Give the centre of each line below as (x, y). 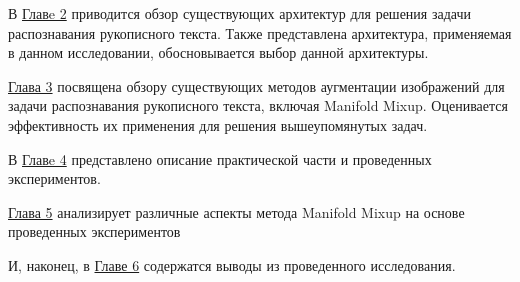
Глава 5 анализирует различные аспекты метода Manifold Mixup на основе (236, 211)
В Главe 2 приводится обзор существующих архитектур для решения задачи (239, 13)
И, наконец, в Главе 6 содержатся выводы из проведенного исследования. (232, 264)
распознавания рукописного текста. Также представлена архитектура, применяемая (260, 32)
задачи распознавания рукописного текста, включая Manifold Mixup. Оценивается (258, 105)
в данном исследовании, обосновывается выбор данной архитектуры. (218, 52)
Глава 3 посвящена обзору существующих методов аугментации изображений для (256, 85)
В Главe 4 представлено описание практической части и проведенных (220, 158)
